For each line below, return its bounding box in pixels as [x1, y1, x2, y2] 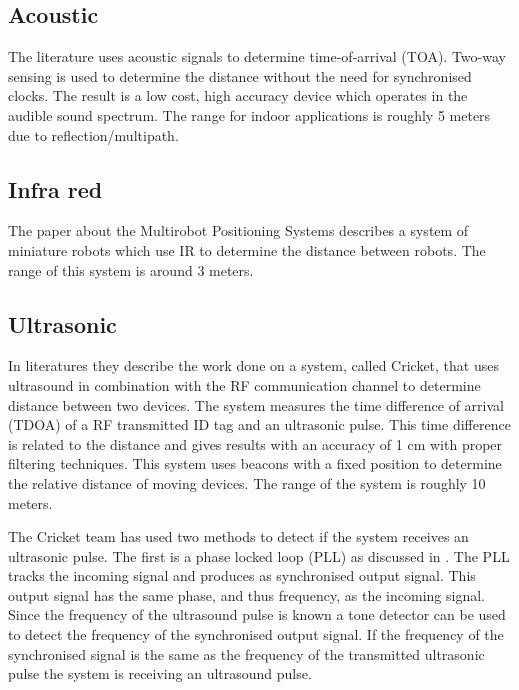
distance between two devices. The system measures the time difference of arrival [8, 394, 504, 415]
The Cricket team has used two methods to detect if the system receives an [8, 526, 469, 547]
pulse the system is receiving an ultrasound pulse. [8, 663, 312, 684]
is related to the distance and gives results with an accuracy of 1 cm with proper [8, 433, 503, 454]
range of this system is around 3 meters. [8, 259, 254, 280]
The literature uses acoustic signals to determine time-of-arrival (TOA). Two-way [8, 46, 506, 67]
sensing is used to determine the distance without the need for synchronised [8, 65, 472, 86]
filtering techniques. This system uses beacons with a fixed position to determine [8, 453, 502, 474]
